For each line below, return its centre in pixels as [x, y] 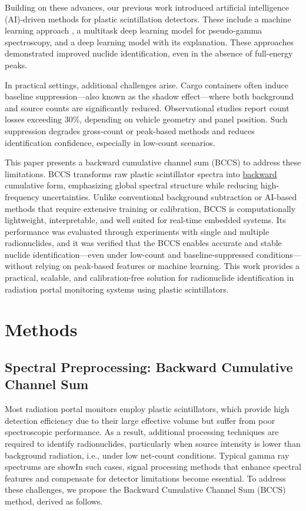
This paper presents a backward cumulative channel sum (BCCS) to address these [153, 162]
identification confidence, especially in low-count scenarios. [110, 142]
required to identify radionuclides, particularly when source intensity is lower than [153, 443]
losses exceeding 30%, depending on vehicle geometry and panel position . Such [146, 119]
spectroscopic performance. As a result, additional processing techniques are [142, 432]
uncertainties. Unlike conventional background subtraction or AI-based [169, 196]
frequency [22, 196]
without [19, 266]
